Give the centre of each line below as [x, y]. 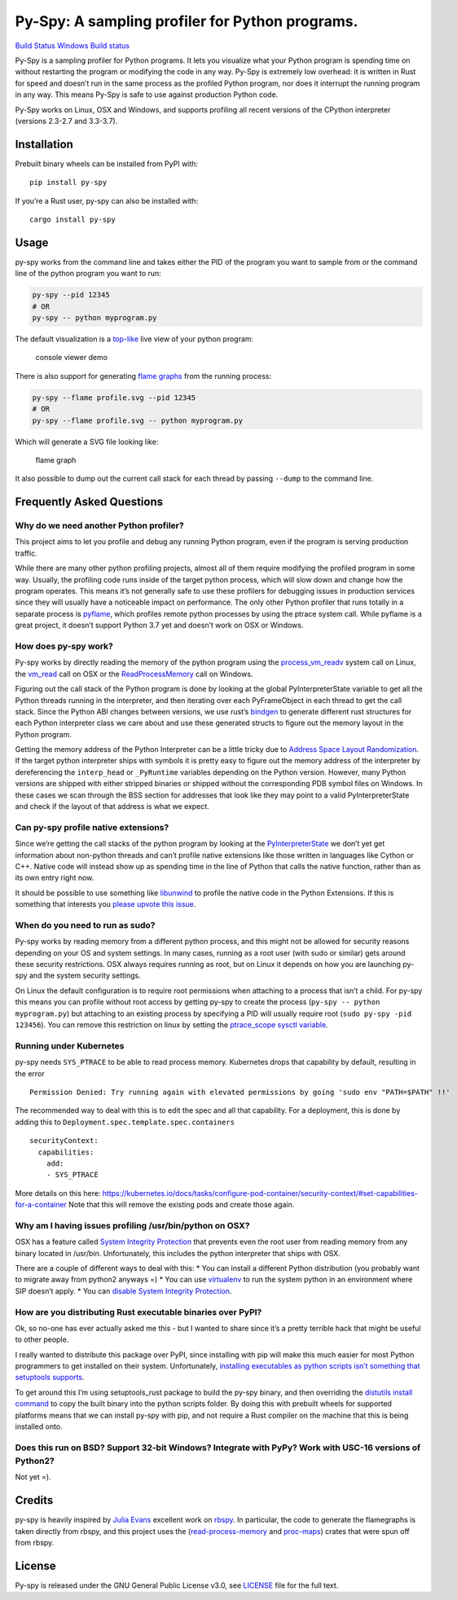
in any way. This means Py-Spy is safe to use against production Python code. [147, 95]
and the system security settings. [85, 976]
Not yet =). [33, 1477]
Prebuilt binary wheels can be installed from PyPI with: [107, 164]
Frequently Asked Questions [89, 502]
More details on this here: [58, 1193]
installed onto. [39, 1426]
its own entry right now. [55, 878]
